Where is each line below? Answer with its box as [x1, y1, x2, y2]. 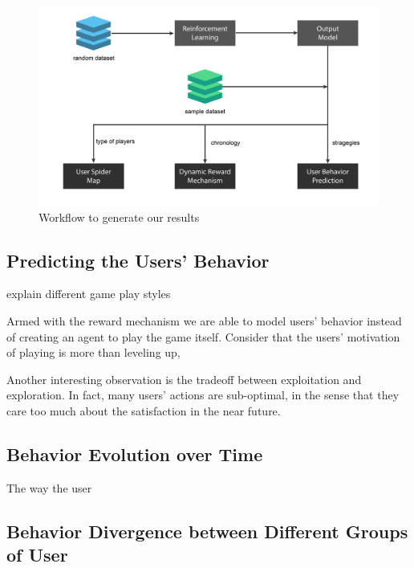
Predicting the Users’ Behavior [6, 247, 270, 272]
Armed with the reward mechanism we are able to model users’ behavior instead [6, 313, 402, 329]
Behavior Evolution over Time [6, 441, 263, 466]
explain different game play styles [6, 285, 171, 302]
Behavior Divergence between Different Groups [6, 518, 408, 543]
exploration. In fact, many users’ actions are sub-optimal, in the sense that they [6, 386, 400, 403]
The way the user [6, 479, 92, 496]
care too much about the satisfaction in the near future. [6, 402, 281, 419]
